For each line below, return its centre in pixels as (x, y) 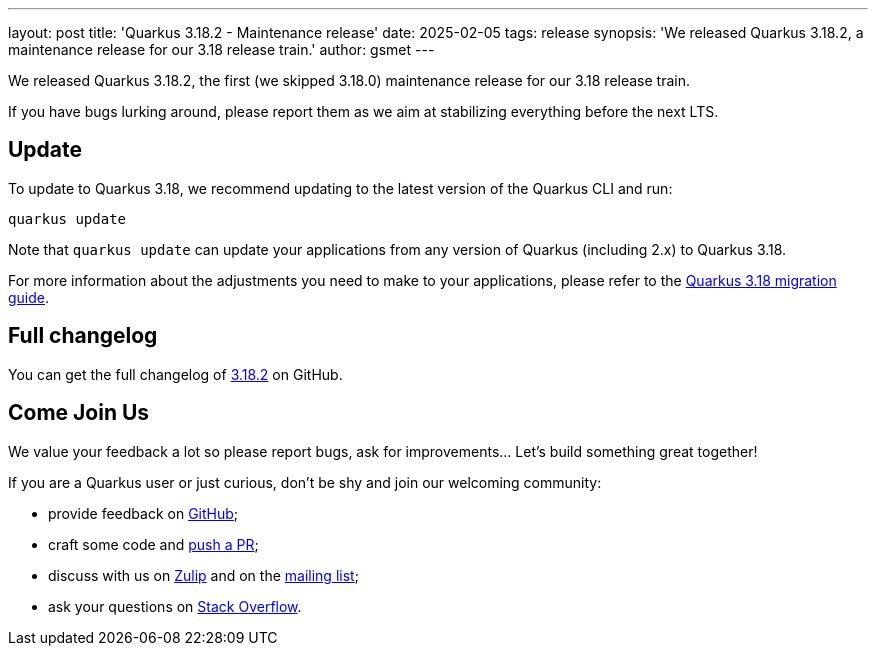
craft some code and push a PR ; (153, 544)
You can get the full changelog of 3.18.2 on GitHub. (175, 374)
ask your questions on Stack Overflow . (175, 606)
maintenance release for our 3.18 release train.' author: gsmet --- (221, 49)
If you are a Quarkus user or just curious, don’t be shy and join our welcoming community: (305, 482)
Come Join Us (79, 413)
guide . (29, 297)
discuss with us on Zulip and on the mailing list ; (203, 575)
